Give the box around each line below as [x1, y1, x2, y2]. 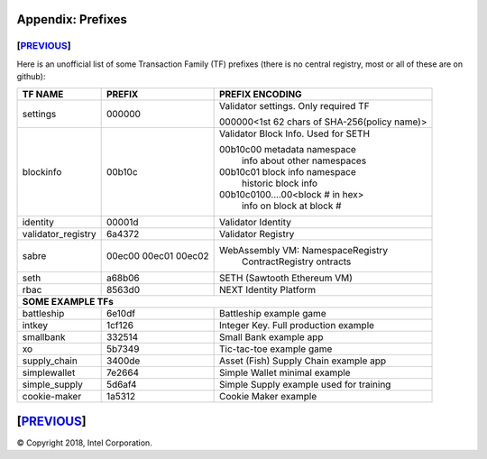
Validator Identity [218, 216, 292, 228]
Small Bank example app [218, 330, 324, 343]
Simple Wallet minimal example [218, 366, 351, 379]
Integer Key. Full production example [218, 318, 374, 331]
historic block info [241, 177, 318, 189]
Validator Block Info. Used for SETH [218, 127, 370, 140]
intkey [22, 318, 49, 331]
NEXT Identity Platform [218, 283, 317, 296]
